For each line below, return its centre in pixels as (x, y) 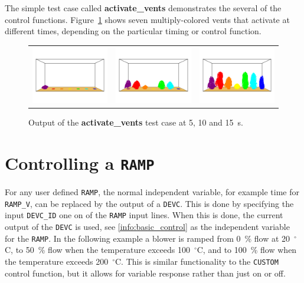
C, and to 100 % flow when (247, 250)
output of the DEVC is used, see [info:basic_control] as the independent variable (147, 226)
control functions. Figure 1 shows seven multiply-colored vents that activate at (147, 19)
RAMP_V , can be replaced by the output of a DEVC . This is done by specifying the (149, 203)
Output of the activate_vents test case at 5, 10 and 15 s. (136, 122)
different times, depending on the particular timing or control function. (133, 31)
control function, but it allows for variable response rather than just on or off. (145, 273)
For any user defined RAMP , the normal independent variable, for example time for (152, 191)
